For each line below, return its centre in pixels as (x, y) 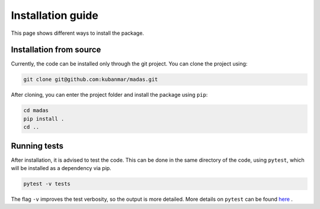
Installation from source (56, 50)
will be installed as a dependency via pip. (61, 168)
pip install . (44, 119)
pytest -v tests (47, 184)
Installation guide (55, 15)
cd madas (36, 110)
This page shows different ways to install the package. (78, 33)
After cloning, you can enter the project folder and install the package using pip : (109, 95)
